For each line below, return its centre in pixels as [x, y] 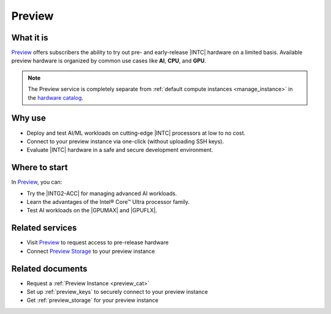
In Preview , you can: [37, 182]
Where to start [40, 167]
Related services [44, 228]
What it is [30, 38]
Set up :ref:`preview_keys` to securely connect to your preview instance [117, 291]
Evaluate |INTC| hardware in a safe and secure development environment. [120, 150]
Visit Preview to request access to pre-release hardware [97, 242]
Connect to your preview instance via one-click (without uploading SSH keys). [125, 141]
